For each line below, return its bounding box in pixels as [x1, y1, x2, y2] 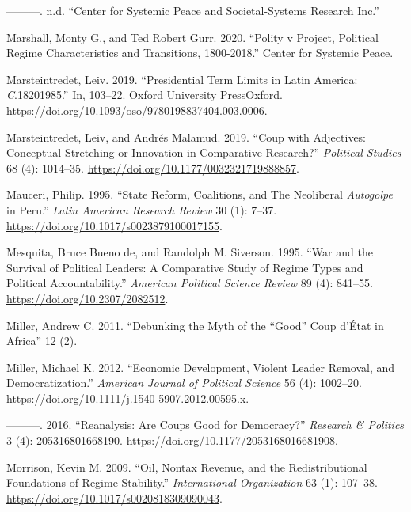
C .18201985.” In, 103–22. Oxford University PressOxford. [6, 86, 283, 103]
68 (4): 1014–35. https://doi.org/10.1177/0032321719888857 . [6, 159, 300, 176]
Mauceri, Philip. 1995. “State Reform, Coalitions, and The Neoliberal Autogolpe [6, 186, 393, 203]
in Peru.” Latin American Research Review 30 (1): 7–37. [6, 201, 277, 218]
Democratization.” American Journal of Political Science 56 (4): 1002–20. [6, 374, 362, 391]
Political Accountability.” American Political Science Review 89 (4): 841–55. [6, 275, 373, 291]
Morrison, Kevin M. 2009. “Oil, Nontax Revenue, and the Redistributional [6, 458, 367, 475]
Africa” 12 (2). [6, 332, 78, 349]
